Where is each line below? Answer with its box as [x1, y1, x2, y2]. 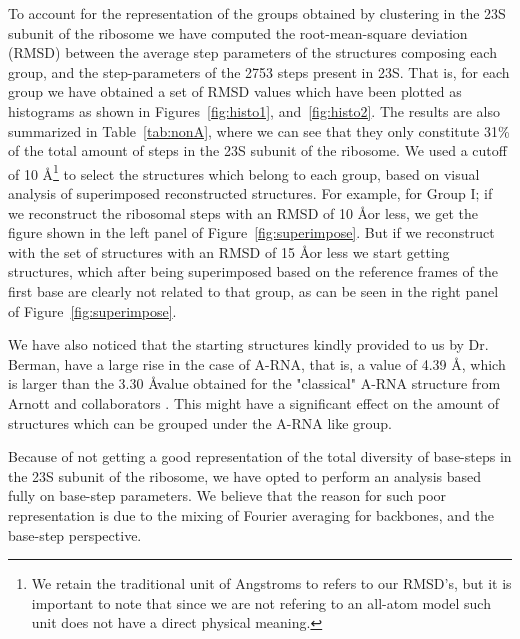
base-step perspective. [8, 524, 142, 545]
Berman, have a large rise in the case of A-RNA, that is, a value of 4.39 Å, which [8, 353, 506, 374]
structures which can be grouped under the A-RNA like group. [8, 412, 393, 433]
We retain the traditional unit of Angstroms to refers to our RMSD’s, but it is [31, 573, 512, 594]
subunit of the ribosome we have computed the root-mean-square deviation [8, 22, 468, 43]
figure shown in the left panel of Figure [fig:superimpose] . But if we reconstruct [8, 222, 495, 243]
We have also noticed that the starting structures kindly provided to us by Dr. [8, 334, 489, 355]
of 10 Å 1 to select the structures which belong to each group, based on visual [8, 160, 480, 184]
